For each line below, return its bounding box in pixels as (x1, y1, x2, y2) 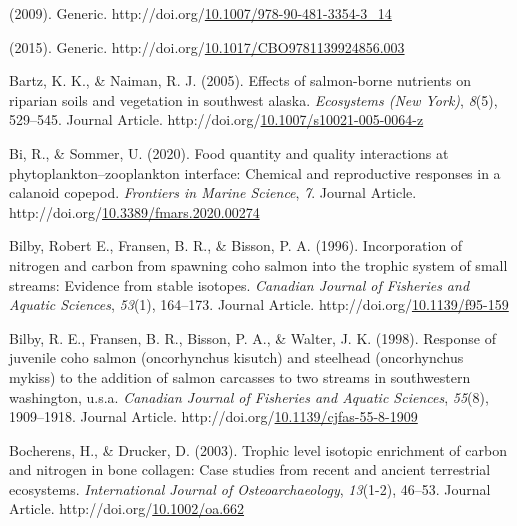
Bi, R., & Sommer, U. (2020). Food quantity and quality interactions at (9, 142, 449, 163)
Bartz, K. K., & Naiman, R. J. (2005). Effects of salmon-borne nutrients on (9, 70, 471, 91)
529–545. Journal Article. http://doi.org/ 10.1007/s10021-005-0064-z (9, 109, 424, 130)
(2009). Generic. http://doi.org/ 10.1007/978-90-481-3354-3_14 (9, 3, 392, 23)
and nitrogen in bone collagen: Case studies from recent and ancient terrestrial (9, 459, 491, 480)
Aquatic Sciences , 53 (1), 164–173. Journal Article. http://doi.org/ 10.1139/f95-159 (9, 294, 509, 315)
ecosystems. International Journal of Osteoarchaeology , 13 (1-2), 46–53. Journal (9, 478, 491, 499)
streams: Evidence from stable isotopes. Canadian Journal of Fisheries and (9, 274, 470, 295)
